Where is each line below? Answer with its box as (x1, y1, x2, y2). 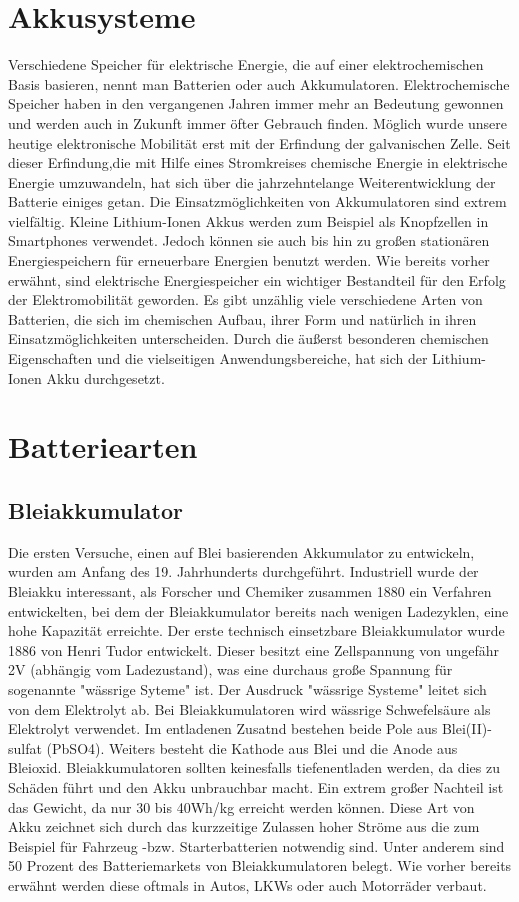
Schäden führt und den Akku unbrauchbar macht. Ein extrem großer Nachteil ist (8, 776, 504, 797)
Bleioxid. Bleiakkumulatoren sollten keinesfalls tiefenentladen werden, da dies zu (8, 757, 500, 778)
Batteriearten (8, 426, 198, 467)
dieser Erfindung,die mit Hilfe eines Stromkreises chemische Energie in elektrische (8, 152, 508, 173)
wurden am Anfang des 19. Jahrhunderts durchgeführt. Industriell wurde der (8, 561, 479, 582)
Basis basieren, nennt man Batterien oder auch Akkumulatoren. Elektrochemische (8, 73, 510, 94)
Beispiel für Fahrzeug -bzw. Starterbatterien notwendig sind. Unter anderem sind (8, 835, 505, 856)
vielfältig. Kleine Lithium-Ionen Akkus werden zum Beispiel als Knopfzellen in (8, 210, 489, 231)
